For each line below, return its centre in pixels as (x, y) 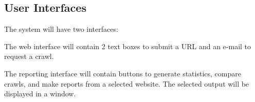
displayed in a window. (40, 94)
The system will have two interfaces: (61, 29)
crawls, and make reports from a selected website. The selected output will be (127, 83)
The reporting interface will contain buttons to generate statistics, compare (123, 73)
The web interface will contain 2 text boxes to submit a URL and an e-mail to (128, 46)
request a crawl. (29, 56)
